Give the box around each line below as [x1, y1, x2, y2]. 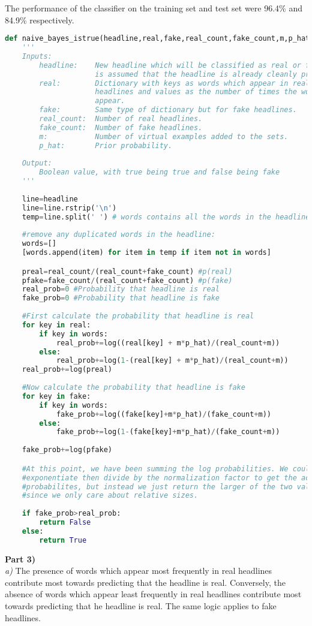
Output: [22, 159, 52, 168]
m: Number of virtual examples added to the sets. [39, 132, 289, 141]
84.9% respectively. [5, 13, 74, 26]
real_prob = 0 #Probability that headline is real [22, 285, 220, 294]
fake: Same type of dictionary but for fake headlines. [39, 106, 297, 115]
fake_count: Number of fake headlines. [39, 123, 203, 132]
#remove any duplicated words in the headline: [22, 230, 215, 239]
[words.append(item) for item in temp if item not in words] [22, 248, 271, 257]
